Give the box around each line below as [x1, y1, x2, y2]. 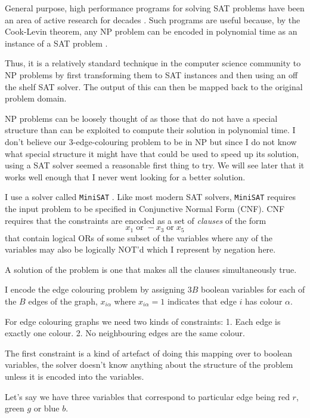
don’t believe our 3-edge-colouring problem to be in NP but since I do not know [5, 135, 297, 147]
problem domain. [5, 92, 67, 105]
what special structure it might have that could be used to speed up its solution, [5, 147, 299, 159]
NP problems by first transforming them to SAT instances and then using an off [5, 68, 298, 81]
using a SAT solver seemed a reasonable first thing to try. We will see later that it [5, 159, 305, 171]
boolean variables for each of [200, 283, 305, 296]
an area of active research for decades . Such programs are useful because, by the [5, 13, 300, 26]
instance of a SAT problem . [5, 36, 108, 49]
